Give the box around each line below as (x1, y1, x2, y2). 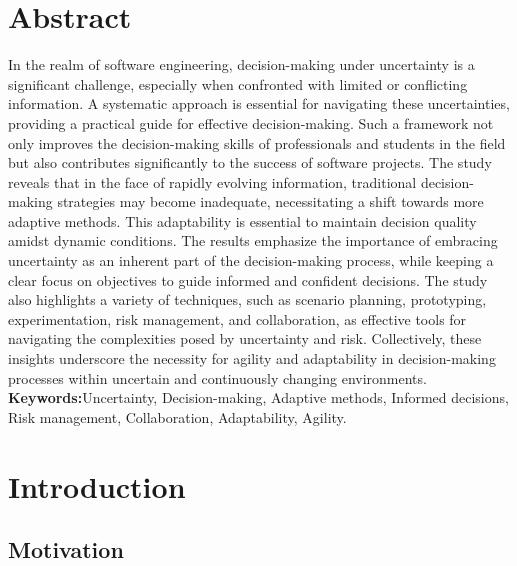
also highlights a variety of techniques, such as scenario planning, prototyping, (8, 289, 487, 310)
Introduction (8, 465, 186, 506)
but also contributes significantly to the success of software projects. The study (8, 152, 492, 173)
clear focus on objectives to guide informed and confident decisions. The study (8, 269, 488, 290)
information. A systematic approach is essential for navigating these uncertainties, (8, 93, 510, 114)
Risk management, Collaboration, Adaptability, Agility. (8, 406, 347, 427)
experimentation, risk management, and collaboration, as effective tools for (8, 308, 467, 329)
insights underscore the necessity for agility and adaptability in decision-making (8, 348, 496, 369)
